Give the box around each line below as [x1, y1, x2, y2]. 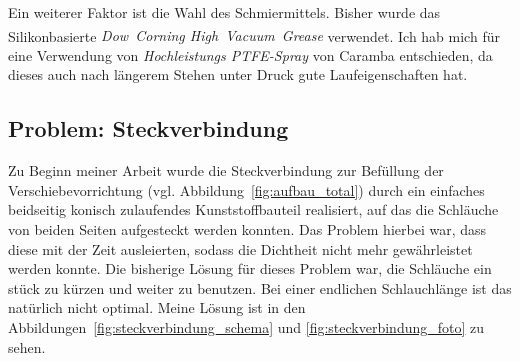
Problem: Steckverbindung [8, 113, 289, 144]
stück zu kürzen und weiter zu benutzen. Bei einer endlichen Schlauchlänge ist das [8, 277, 512, 298]
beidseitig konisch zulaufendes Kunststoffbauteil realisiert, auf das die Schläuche [8, 199, 499, 220]
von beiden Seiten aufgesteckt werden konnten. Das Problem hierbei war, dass [8, 219, 487, 240]
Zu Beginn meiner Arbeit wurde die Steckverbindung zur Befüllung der [8, 160, 444, 181]
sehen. [8, 336, 46, 357]
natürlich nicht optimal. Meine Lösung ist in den [8, 297, 306, 318]
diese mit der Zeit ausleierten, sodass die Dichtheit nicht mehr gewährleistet [8, 238, 473, 259]
